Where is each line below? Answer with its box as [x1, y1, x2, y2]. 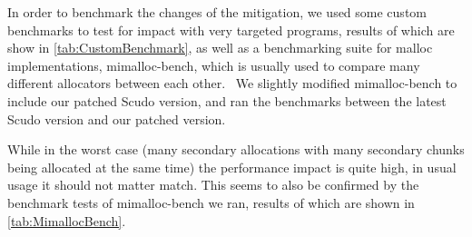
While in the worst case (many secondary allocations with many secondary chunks [7, 140, 465, 159]
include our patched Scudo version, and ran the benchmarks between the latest [7, 91, 447, 110]
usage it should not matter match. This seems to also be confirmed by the [7, 175, 419, 194]
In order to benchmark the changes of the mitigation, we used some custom [7, 3, 427, 21]
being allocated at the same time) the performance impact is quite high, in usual [7, 157, 457, 176]
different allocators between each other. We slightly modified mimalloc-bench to [7, 74, 457, 93]
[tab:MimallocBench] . [7, 211, 126, 230]
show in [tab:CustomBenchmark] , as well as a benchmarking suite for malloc [7, 38, 433, 57]
